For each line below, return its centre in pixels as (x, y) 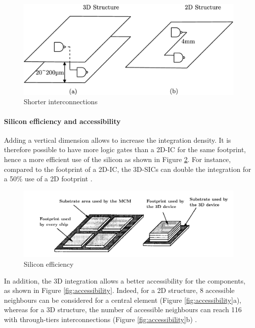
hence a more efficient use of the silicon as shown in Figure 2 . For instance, (117, 159)
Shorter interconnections (61, 102)
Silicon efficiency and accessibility (63, 121)
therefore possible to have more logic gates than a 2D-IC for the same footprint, (125, 149)
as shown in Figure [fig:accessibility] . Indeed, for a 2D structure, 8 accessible (119, 290)
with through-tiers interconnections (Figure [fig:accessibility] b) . (101, 319)
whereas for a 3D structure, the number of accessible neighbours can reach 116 (123, 309)
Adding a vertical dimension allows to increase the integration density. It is (118, 140)
